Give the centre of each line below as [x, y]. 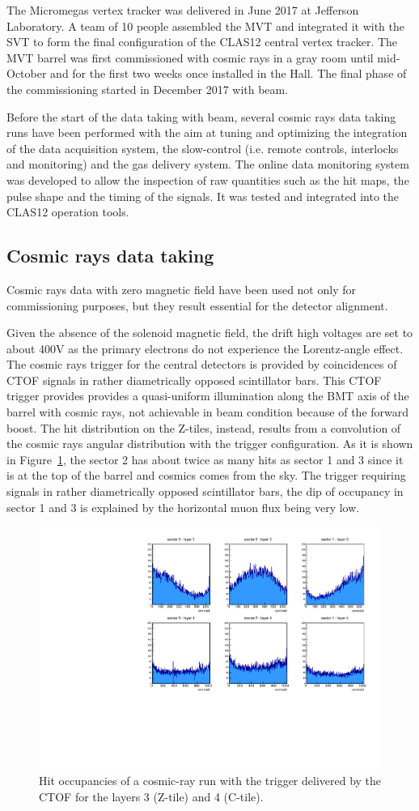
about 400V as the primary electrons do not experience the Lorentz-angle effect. [205, 348]
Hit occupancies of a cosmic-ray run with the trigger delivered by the [210, 781]
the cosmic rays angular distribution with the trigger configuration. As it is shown [210, 444]
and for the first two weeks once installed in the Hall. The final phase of [229, 73]
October [27, 73]
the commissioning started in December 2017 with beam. [148, 89]
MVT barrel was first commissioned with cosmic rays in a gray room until [190, 57]
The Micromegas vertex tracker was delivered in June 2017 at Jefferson [183, 10]
